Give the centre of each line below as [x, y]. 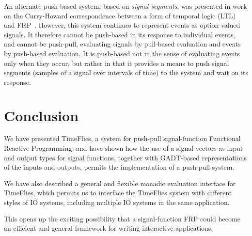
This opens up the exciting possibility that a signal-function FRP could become [122, 218]
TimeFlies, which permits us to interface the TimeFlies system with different [118, 193]
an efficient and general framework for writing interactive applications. [109, 228]
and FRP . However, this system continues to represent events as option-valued [122, 25]
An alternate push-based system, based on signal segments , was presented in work [126, 6]
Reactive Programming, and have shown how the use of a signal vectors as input [124, 148]
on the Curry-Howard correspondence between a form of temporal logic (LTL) [120, 15]
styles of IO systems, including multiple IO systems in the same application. [117, 202]
